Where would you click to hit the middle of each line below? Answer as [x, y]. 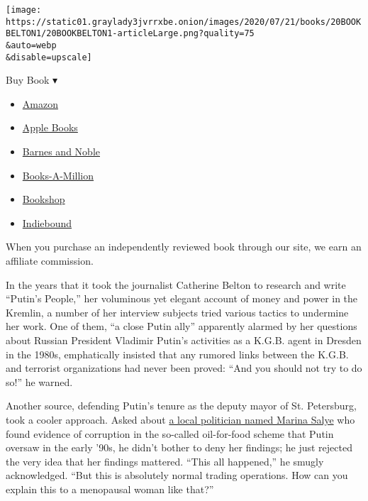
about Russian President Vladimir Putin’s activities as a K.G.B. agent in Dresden [184, 340]
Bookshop [44, 199]
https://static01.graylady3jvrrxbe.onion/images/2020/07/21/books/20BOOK [184, 22]
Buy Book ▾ [32, 80]
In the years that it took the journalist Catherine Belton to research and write [176, 284]
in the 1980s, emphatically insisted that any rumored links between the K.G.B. [177, 354]
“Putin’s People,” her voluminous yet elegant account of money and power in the [182, 298]
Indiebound [47, 222]
